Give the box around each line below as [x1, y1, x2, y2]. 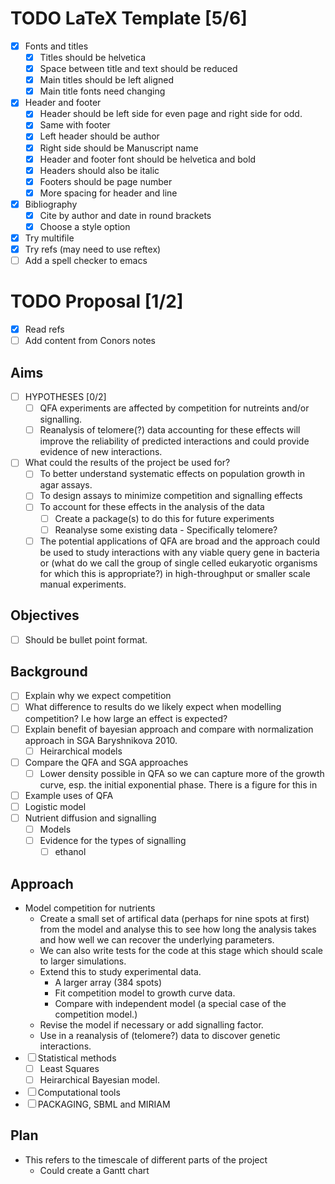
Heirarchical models [39, 745, 123, 757]
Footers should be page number [39, 175, 173, 187]
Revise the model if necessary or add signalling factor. [39, 1018, 264, 1031]
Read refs [24, 323, 65, 336]
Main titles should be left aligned [39, 74, 175, 86]
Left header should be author [39, 130, 160, 142]
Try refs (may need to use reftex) [24, 243, 162, 256]
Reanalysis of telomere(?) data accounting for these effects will [39, 424, 301, 436]
